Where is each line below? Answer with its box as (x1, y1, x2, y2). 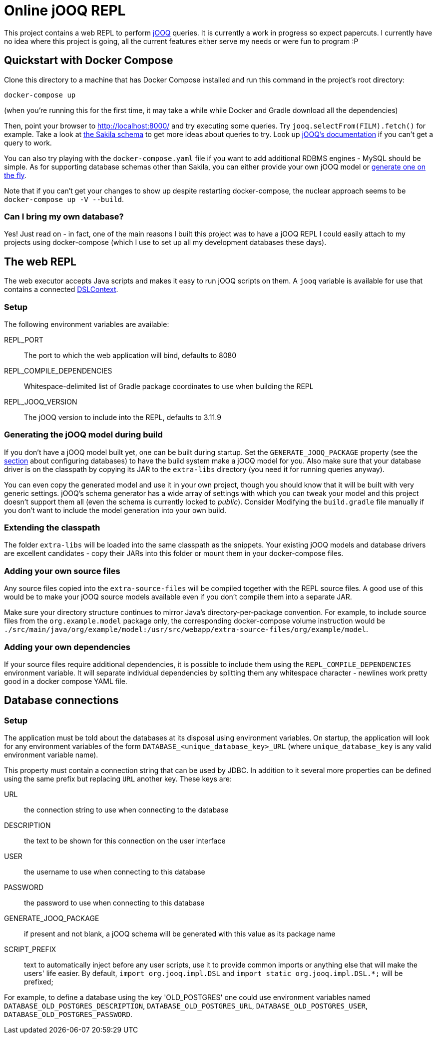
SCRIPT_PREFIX (4, 945, 56, 954)
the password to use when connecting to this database (24, 898, 205, 907)
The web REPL (4, 255, 76, 268)
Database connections (4, 694, 119, 707)
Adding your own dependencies (4, 641, 130, 652)
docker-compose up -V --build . (4, 194, 124, 203)
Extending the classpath (4, 522, 100, 533)
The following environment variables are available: (4, 319, 169, 328)
